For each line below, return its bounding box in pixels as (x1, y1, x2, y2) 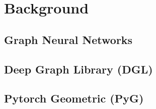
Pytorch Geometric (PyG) (4, 90, 144, 106)
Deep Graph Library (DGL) (4, 61, 153, 76)
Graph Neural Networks (4, 31, 133, 47)
